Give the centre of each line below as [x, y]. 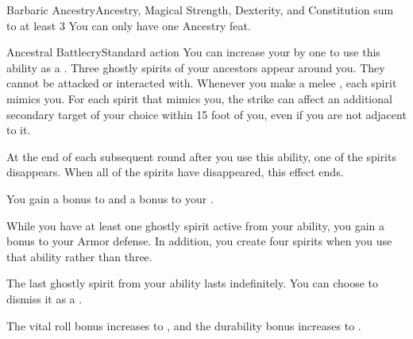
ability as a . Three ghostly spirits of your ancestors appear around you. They [196, 67]
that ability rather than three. [79, 256]
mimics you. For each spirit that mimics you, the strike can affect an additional [199, 98]
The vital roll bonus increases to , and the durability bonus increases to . [184, 325]
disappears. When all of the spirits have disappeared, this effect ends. [175, 172]
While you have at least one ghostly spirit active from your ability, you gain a [195, 225]
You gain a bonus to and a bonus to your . [110, 198]
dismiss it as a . [44, 298]
